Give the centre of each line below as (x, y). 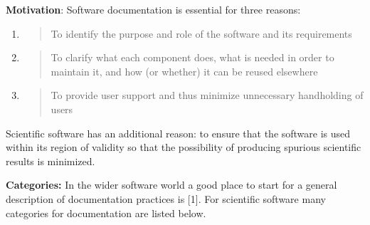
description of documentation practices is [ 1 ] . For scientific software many (166, 198)
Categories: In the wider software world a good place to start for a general (171, 185)
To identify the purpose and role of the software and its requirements (201, 33)
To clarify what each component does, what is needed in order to (192, 57)
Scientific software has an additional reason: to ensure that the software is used (178, 133)
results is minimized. (51, 161)
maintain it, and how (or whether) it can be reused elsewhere (184, 71)
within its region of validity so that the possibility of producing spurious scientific (184, 147)
